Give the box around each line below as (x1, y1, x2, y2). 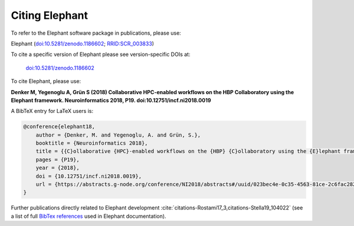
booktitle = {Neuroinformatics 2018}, (35, 140, 148, 147)
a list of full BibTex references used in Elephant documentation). (11, 212, 166, 220)
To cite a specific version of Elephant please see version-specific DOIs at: (11, 51, 191, 58)
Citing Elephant (11, 9, 88, 22)
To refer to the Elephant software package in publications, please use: (11, 29, 181, 36)
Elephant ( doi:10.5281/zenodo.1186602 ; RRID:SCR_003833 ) (11, 40, 155, 47)
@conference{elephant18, (23, 124, 96, 130)
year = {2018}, (35, 165, 80, 171)
